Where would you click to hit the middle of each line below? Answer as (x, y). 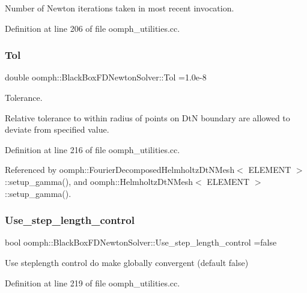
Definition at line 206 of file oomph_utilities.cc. (93, 28)
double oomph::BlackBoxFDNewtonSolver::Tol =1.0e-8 (106, 77)
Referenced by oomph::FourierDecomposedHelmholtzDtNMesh (120, 170)
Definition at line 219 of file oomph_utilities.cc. (93, 282)
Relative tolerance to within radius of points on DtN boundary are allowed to (147, 117)
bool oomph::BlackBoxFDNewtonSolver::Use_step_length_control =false (141, 242)
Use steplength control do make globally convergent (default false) (127, 262)
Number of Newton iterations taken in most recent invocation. (120, 8)
